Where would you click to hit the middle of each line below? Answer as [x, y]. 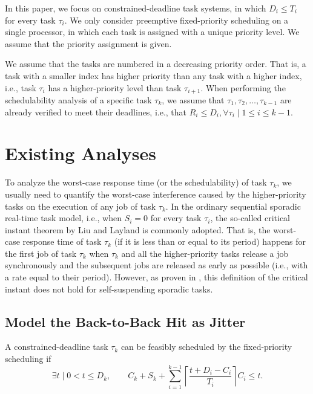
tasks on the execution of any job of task [81, 206]
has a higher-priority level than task [115, 87]
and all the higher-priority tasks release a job [205, 253]
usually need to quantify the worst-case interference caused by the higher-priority [156, 194]
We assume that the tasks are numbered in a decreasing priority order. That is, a [156, 64]
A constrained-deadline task [57, 347]
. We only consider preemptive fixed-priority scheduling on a [176, 20]
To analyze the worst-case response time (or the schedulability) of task [136, 182]
